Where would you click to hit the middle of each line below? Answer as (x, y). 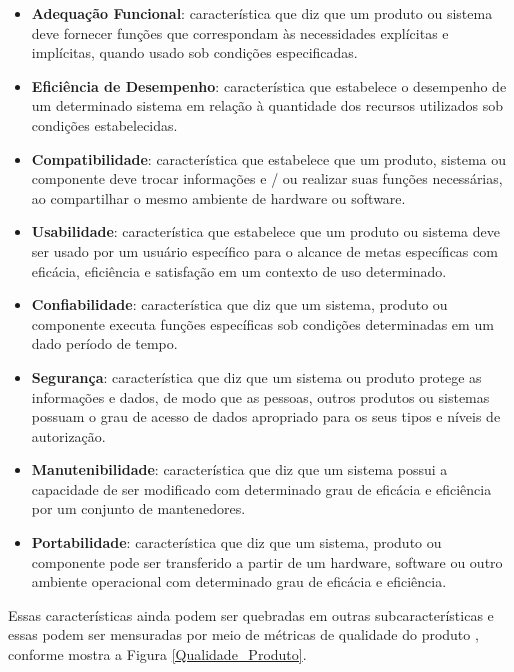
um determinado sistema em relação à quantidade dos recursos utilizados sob (267, 105)
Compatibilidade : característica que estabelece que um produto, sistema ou (269, 158)
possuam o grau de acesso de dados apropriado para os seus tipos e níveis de (266, 416)
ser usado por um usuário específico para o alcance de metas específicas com (264, 250)
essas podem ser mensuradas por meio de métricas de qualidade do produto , (243, 634)
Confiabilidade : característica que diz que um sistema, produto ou (239, 304)
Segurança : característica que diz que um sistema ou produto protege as (256, 376)
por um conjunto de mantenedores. (138, 508)
